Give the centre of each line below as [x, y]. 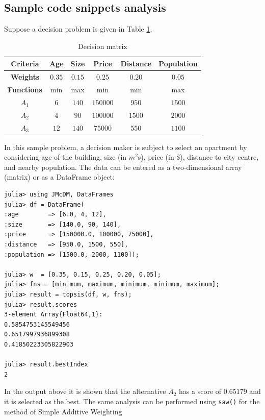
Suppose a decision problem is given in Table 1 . [78, 29]
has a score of [200, 391]
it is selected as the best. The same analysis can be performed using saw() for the [132, 401]
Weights [25, 77]
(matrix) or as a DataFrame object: [59, 177]
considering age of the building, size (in [65, 157]
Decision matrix [102, 46]
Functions [25, 90]
